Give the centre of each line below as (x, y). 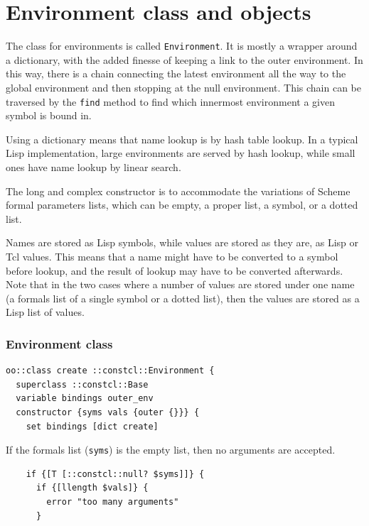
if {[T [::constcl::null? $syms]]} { (115, 474)
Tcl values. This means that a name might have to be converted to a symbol (172, 256)
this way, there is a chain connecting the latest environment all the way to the (176, 73)
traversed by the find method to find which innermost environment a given (170, 101)
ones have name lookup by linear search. (93, 167)
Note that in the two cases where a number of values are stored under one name (180, 284)
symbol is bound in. (49, 115)
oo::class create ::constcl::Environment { (110, 371)
